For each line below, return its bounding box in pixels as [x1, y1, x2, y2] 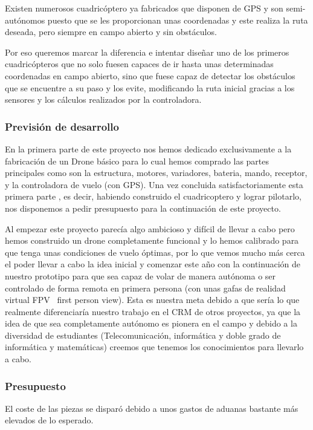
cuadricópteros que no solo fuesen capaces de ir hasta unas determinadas [5, 57, 274, 70]
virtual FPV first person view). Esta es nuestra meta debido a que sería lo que [5, 293, 300, 306]
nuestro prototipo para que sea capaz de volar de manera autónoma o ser [5, 269, 276, 282]
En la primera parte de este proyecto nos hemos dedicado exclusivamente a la [5, 142, 292, 155]
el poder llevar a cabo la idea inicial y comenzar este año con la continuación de [5, 258, 300, 270]
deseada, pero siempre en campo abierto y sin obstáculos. [5, 25, 217, 38]
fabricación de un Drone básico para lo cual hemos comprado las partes [5, 154, 269, 167]
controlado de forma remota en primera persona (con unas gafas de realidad [5, 281, 286, 294]
